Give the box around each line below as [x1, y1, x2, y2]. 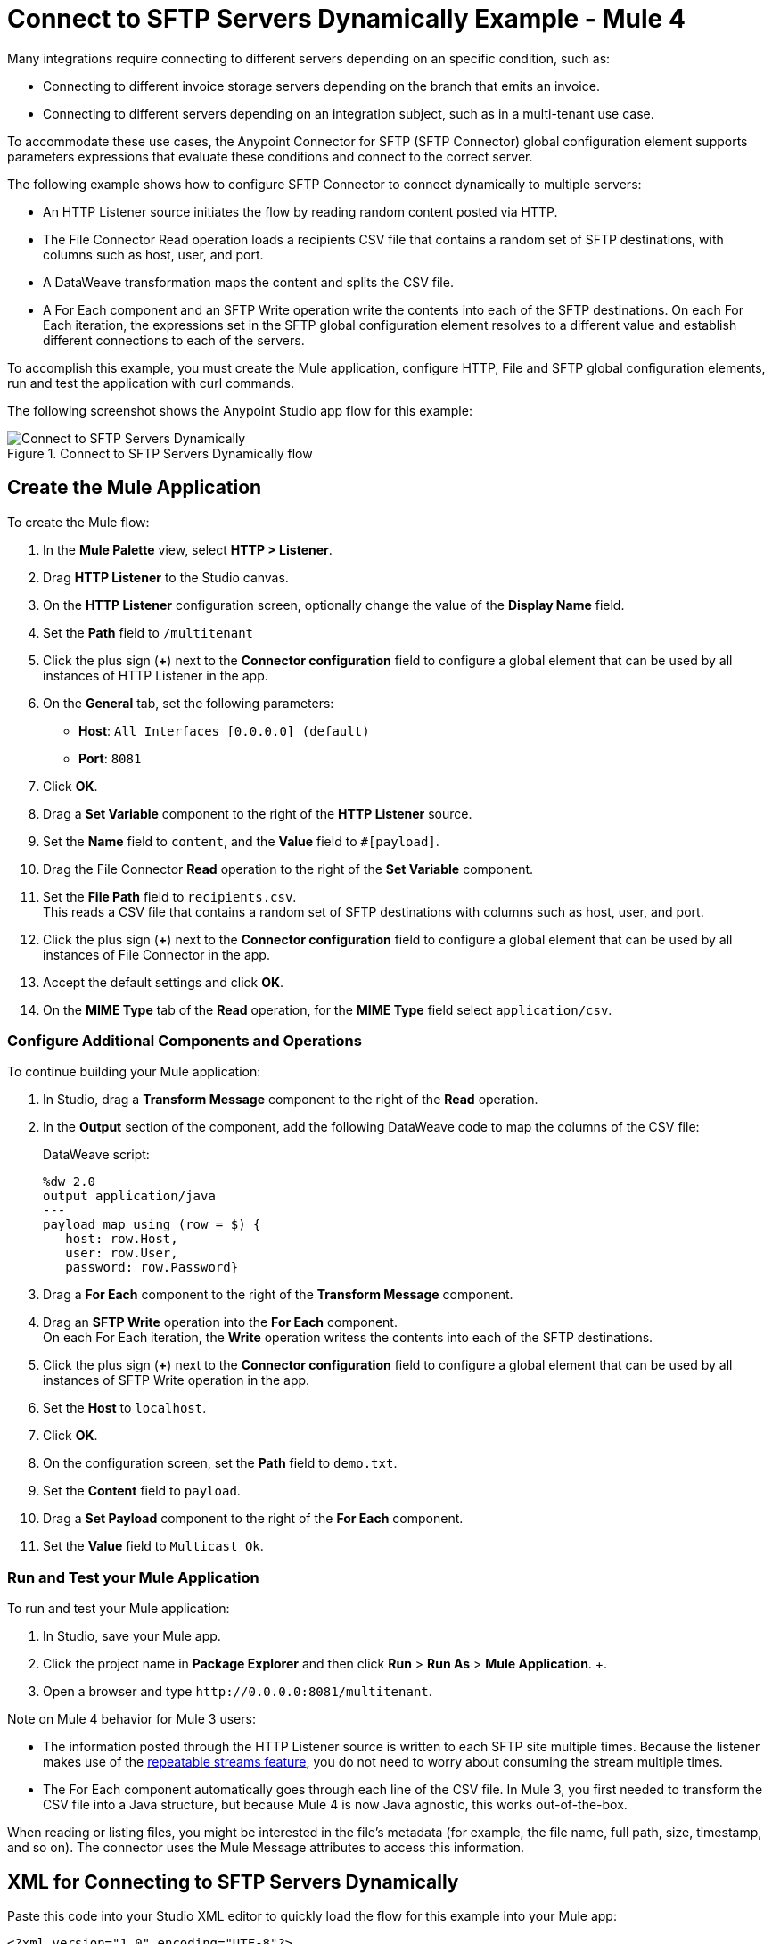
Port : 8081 [78, 750, 142, 766]
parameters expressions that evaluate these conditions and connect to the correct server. [7, 148, 533, 164]
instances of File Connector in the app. [43, 946, 270, 962]
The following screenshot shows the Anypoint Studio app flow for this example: [7, 402, 472, 418]
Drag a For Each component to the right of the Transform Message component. [43, 1287, 513, 1303]
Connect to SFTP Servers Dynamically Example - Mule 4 [7, 4, 686, 34]
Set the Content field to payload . [43, 1483, 241, 1499]
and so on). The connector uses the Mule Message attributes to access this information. [7, 1840, 525, 1856]
